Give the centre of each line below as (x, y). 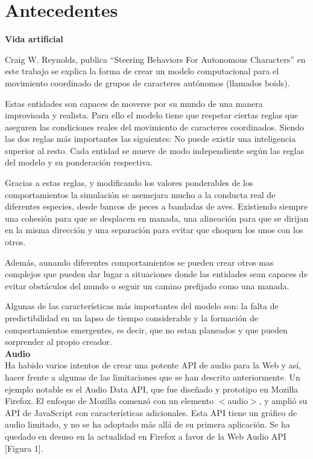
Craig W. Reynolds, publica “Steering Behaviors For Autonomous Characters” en (155, 59)
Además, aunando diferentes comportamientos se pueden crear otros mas (139, 262)
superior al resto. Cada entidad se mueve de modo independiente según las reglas (155, 150)
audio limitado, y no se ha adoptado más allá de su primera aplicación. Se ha (147, 424)
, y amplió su (283, 401)
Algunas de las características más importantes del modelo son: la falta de (142, 306)
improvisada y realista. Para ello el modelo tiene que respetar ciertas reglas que (152, 115)
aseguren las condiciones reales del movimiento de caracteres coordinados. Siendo (155, 127)
